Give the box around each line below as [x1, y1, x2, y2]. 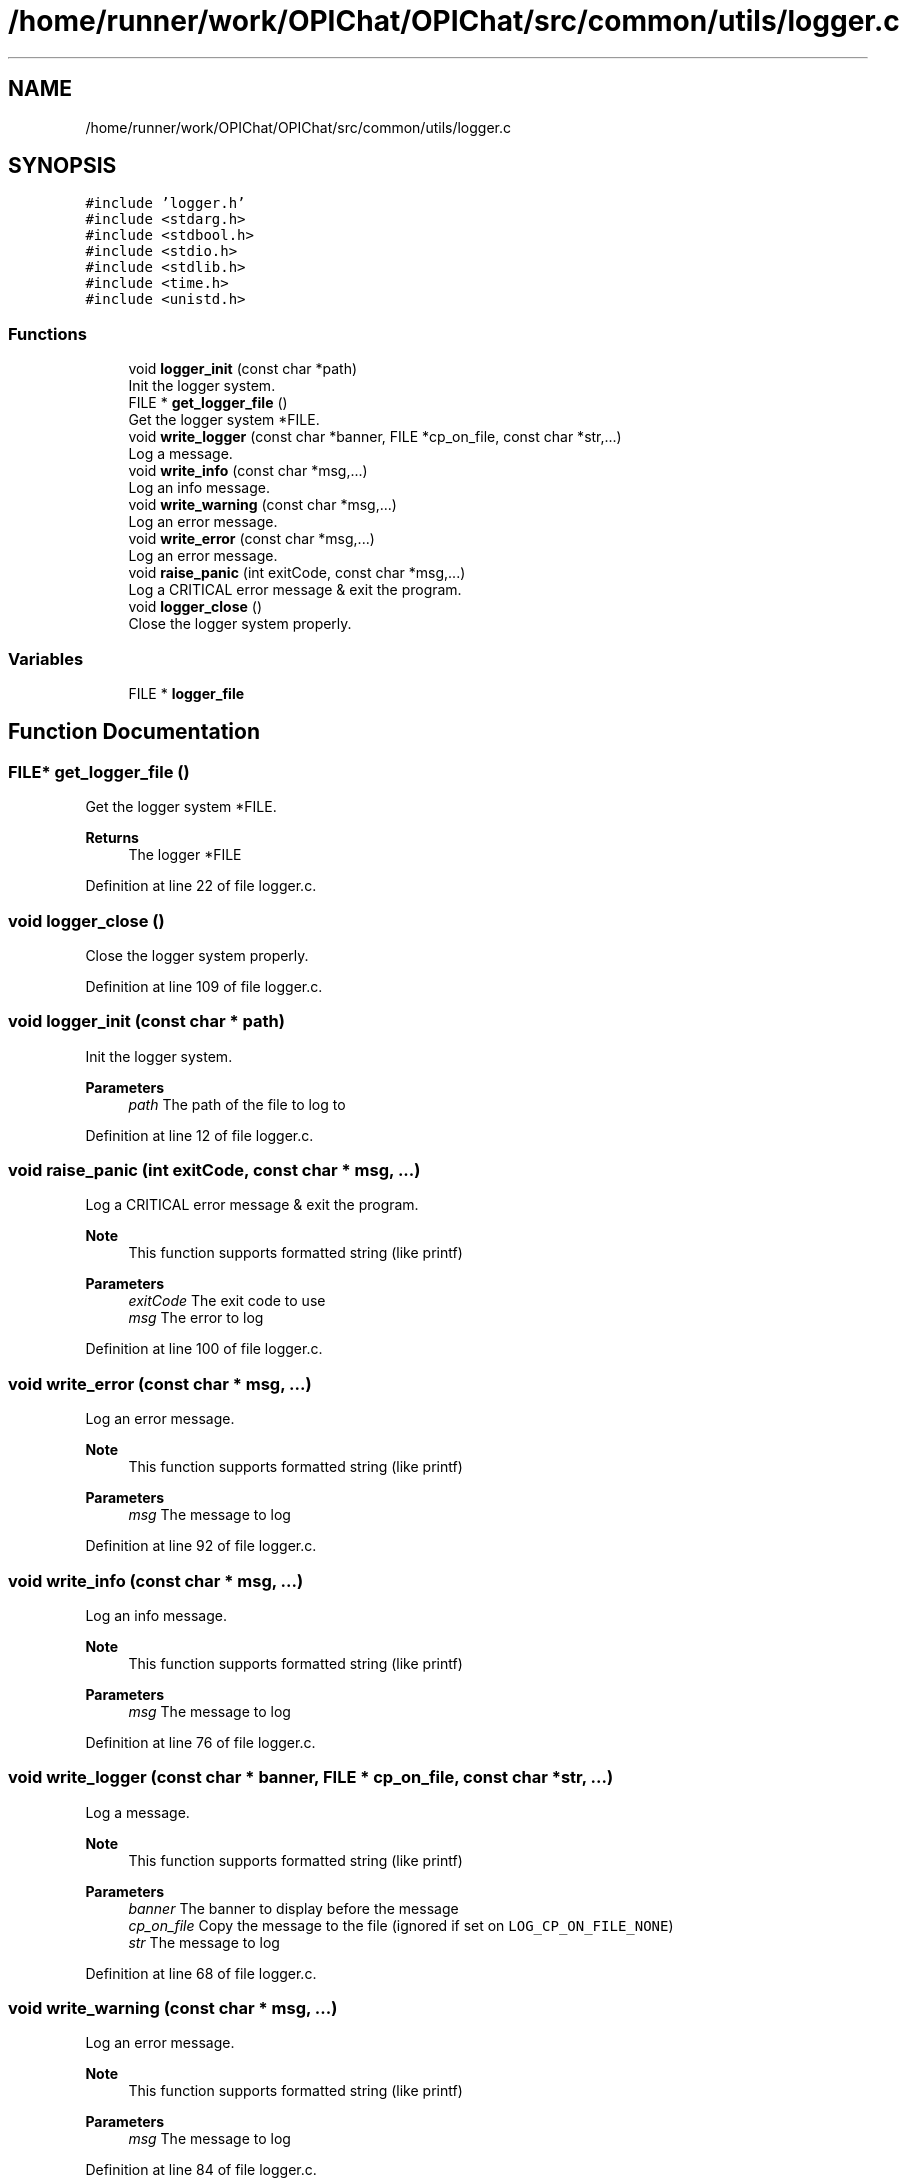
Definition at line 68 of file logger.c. [85, 1964, 317, 1982]
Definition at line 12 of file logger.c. [85, 1126, 314, 1144]
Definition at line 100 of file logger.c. [85, 1340, 323, 1358]
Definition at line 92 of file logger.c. [85, 1537, 317, 1555]
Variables [8, 648, 84, 669]
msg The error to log [128, 1309, 264, 1327]
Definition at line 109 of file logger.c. [85, 977, 323, 995]
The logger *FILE [128, 846, 242, 864]
